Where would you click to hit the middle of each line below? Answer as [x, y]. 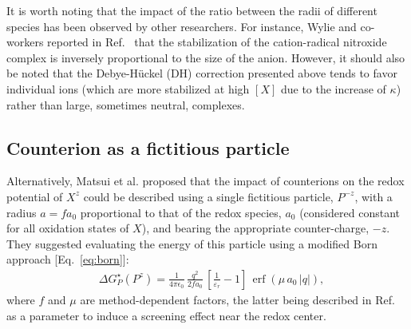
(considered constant [350, 212]
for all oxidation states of [68, 228]
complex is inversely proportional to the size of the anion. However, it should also [206, 57]
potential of [35, 196]
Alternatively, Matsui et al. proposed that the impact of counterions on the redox [205, 181]
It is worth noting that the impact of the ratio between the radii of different [192, 10]
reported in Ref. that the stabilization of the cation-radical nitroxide [217, 42]
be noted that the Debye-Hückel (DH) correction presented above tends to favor [202, 73]
